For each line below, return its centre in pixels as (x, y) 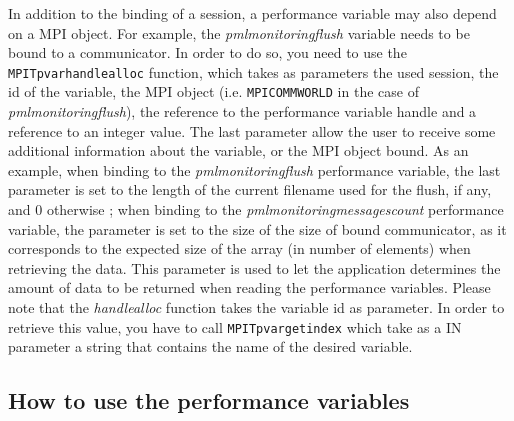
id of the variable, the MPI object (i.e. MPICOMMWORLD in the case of (213, 91)
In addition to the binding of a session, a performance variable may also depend (252, 13)
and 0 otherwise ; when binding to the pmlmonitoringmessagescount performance (256, 209)
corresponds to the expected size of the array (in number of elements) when (239, 248)
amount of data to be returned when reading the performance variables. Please (249, 287)
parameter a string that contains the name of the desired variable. (210, 346)
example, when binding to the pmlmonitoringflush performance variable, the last (254, 169)
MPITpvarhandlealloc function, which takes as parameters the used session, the (253, 71)
